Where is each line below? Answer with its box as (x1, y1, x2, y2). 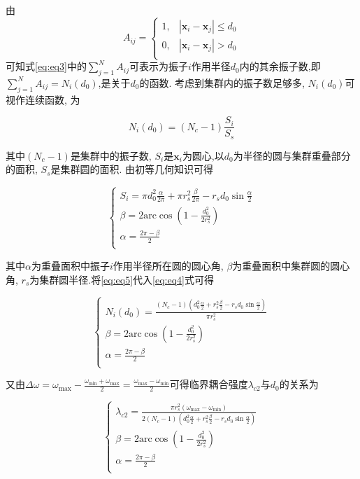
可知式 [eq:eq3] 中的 (6, 59, 87, 74)
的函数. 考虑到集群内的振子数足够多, (139, 75, 305, 90)
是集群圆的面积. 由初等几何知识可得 (50, 162, 214, 176)
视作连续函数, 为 (6, 92, 80, 106)
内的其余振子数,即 (239, 59, 321, 74)
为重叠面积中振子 (31, 258, 110, 272)
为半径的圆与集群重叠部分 (233, 148, 351, 162)
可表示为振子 (129, 59, 188, 74)
